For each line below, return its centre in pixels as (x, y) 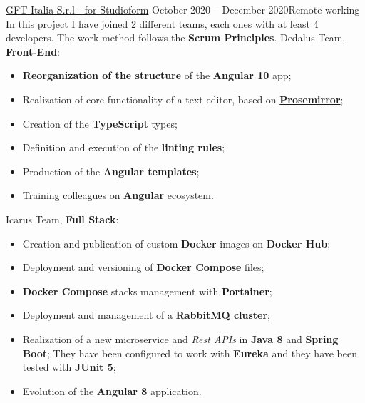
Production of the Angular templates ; (111, 171)
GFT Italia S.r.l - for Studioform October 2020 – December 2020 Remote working (183, 9)
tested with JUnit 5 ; (69, 367)
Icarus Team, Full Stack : (62, 219)
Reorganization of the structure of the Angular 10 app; (157, 75)
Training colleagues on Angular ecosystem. (118, 195)
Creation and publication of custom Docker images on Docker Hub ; (176, 243)
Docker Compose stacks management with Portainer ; (147, 291)
